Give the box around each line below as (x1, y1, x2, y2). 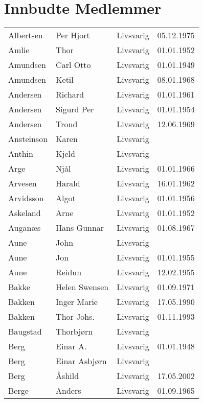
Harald (56, 177, 80, 189)
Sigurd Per (56, 103, 94, 115)
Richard (56, 88, 84, 101)
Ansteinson (8, 133, 48, 145)
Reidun (56, 266, 82, 278)
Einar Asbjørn (56, 355, 107, 367)
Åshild (56, 370, 79, 382)
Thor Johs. (56, 311, 95, 323)
